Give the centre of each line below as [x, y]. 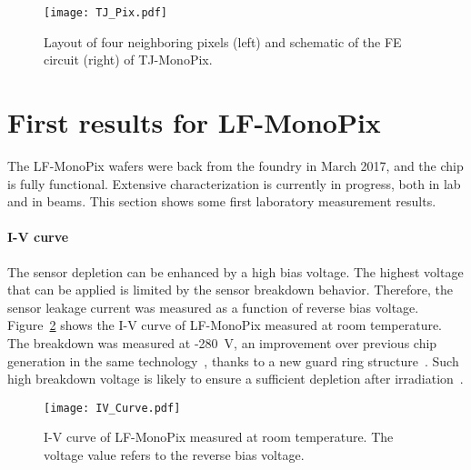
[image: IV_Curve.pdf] [112, 408]
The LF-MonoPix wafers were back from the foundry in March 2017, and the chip [235, 165]
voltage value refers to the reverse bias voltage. [174, 454]
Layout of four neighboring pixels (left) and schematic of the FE [223, 41]
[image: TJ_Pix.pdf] [106, 13]
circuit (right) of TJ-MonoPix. [128, 60]
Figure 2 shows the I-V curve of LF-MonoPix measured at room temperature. [225, 325]
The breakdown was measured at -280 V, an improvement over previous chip [222, 342]
